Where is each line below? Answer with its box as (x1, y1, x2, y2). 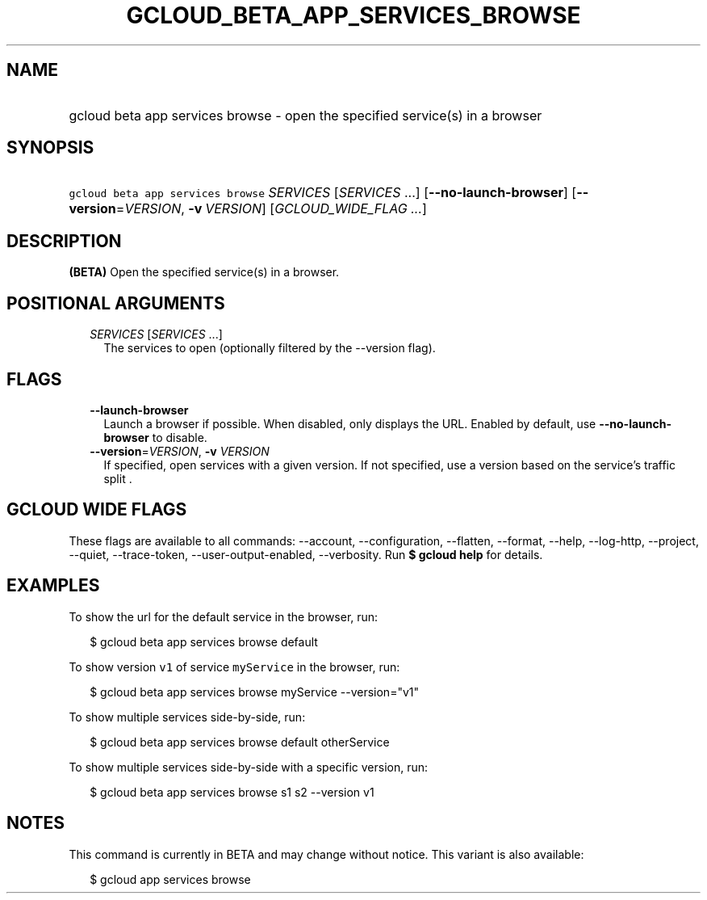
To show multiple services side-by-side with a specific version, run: (69, 759, 429, 774)
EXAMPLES (6, 575, 100, 596)
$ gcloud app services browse (90, 872, 251, 886)
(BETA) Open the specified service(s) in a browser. (69, 265, 340, 280)
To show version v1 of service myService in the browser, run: (69, 659, 400, 674)
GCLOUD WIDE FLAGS (6, 499, 187, 520)
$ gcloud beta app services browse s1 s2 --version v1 (90, 784, 374, 799)
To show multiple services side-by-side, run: (69, 709, 306, 724)
